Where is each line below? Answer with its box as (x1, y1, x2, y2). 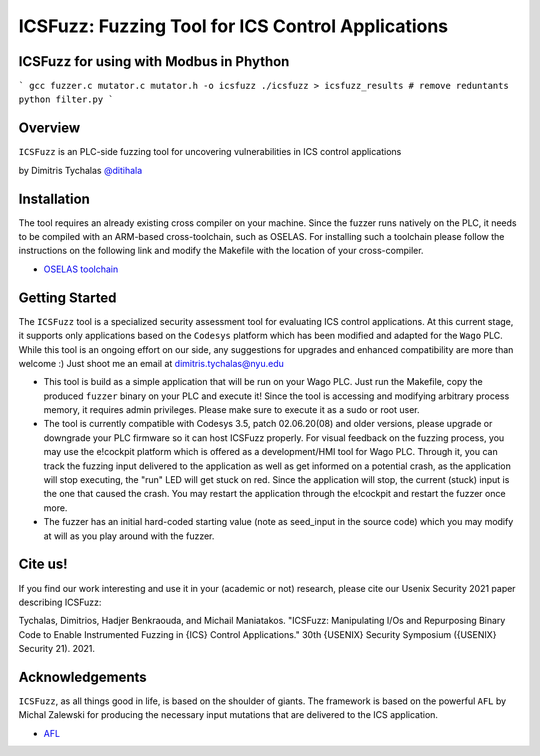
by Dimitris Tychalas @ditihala (18, 164, 143, 176)
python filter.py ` (18, 94, 114, 105)
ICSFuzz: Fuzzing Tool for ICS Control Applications (18, 15, 449, 37)
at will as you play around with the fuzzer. (43, 530, 215, 542)
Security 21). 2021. (18, 643, 95, 655)
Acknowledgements (18, 668, 147, 685)
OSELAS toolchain (43, 263, 119, 275)
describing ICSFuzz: (18, 596, 102, 608)
